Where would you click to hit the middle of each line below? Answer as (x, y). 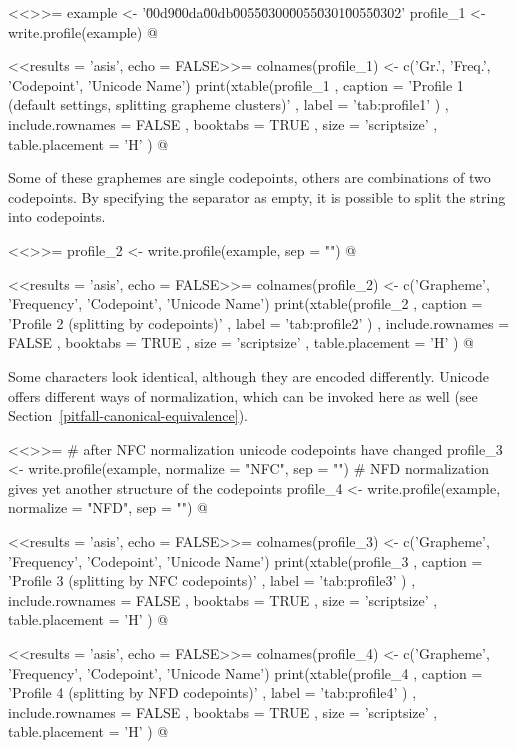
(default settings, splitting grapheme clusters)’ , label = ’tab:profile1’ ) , (228, 104)
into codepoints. (57, 216)
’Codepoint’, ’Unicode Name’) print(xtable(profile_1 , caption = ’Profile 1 (236, 84)
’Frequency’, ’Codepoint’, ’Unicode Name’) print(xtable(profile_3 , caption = (245, 560)
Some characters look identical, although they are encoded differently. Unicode (248, 375)
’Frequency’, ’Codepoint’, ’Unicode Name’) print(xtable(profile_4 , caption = (245, 672)
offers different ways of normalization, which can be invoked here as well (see (243, 395)
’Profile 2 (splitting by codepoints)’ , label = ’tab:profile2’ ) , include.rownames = (259, 322)
